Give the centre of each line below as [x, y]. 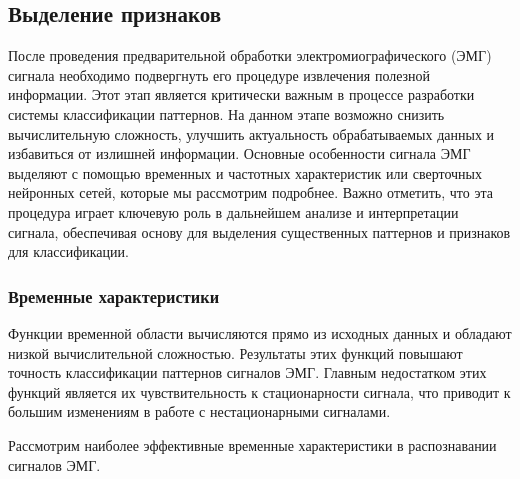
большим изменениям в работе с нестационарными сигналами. [199, 411]
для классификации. [68, 251]
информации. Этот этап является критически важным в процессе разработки [241, 94]
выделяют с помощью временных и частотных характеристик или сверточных [245, 172]
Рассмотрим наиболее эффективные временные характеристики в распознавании [252, 444]
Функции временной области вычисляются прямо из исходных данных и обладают [260, 332]
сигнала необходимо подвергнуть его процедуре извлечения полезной [219, 74]
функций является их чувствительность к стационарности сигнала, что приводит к [259, 391]
